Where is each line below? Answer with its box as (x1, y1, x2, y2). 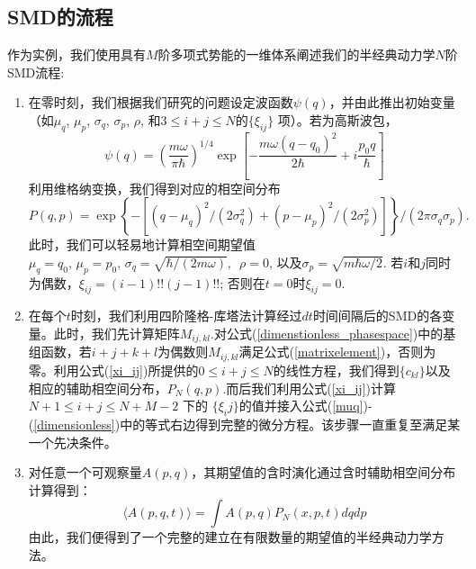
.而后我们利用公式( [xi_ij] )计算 (222, 378, 396, 397)
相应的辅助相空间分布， (28, 378, 167, 397)
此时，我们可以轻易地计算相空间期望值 (28, 235, 256, 254)
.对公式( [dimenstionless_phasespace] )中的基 (211, 324, 456, 343)
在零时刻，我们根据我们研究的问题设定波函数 (28, 93, 293, 112)
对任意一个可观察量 (28, 463, 142, 482)
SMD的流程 (7, 3, 113, 31)
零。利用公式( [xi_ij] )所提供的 (28, 360, 199, 379)
